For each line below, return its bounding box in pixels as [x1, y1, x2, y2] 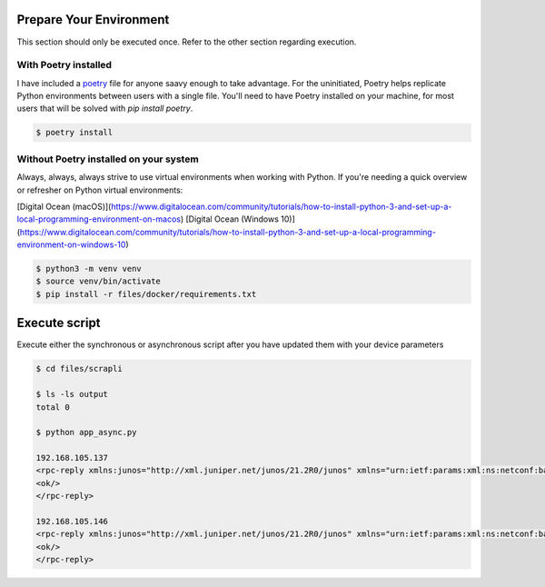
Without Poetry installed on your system [16, 153, 199, 165]
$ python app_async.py [35, 427, 137, 438]
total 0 [35, 402, 70, 413]
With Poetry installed [16, 59, 113, 72]
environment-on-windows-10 [16, 239, 126, 250]
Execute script [16, 315, 101, 331]
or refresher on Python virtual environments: [16, 184, 183, 195]
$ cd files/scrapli [35, 363, 123, 374]
